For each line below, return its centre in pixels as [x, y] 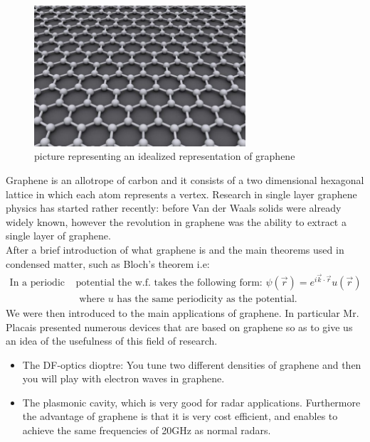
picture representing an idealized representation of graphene [165, 156]
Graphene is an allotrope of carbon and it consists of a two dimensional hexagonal [185, 180]
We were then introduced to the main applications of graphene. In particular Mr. [183, 312]
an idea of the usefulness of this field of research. [112, 341]
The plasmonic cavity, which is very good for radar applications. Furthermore [191, 402]
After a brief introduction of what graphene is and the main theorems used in [175, 250]
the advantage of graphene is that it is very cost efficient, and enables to [180, 416]
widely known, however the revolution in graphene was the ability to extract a [176, 221]
